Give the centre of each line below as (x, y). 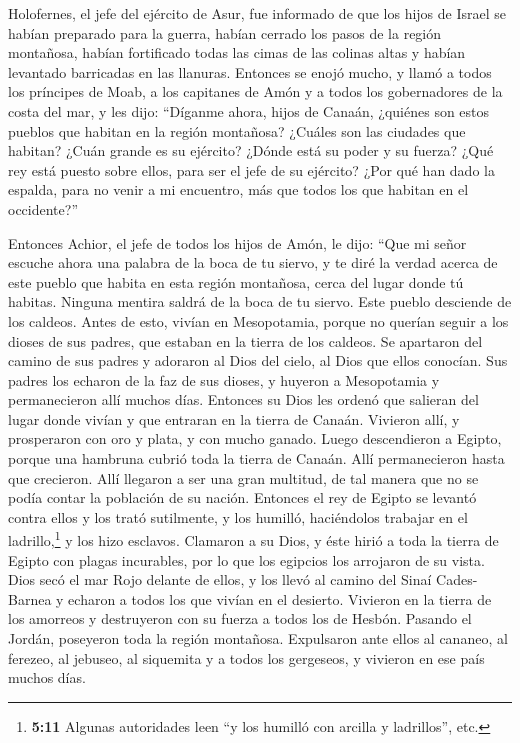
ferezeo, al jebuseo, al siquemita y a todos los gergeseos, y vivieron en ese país (246, 657)
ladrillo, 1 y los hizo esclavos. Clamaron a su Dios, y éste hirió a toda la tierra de (253, 539)
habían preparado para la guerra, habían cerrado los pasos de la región (225, 32)
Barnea (30, 598)
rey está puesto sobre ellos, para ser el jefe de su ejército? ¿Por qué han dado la (251, 169)
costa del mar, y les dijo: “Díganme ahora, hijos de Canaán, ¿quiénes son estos (249, 110)
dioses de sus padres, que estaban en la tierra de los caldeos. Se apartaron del (245, 340)
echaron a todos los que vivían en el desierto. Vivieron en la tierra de (280, 598)
